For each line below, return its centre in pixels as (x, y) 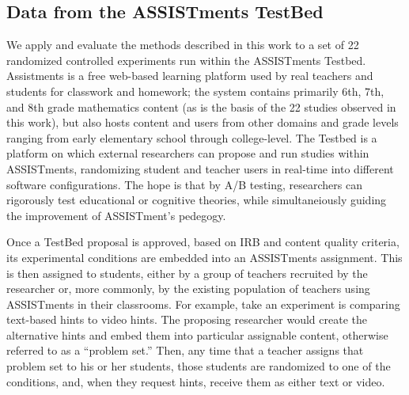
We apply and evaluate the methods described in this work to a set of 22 (183, 45)
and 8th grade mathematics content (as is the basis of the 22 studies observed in (201, 106)
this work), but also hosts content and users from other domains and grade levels (203, 122)
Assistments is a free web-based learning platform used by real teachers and (190, 76)
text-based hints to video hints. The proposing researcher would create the (187, 319)
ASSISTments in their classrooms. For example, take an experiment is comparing (203, 304)
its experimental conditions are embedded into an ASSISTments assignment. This (204, 257)
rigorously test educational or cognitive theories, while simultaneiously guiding (197, 200)
